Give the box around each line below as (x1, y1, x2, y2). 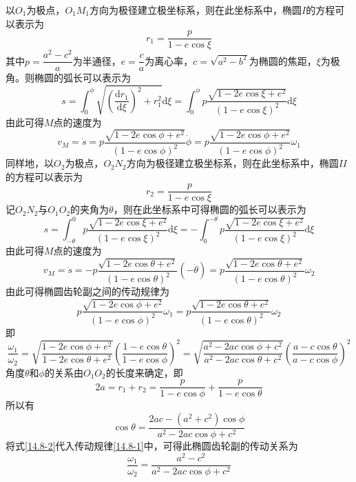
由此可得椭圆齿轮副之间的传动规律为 (6, 284, 169, 299)
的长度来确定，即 (105, 365, 183, 379)
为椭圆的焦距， (249, 53, 317, 68)
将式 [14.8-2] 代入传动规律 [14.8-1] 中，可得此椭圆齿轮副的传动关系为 (6, 439, 298, 453)
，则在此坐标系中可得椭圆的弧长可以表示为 (113, 202, 306, 217)
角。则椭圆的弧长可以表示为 (6, 70, 131, 85)
